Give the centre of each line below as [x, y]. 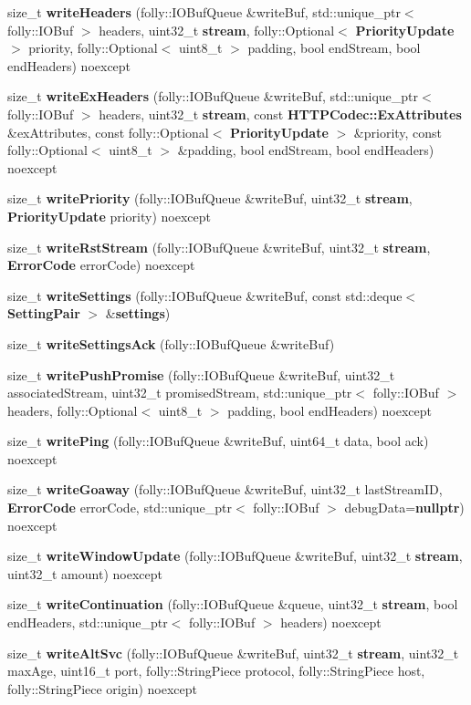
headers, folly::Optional [73, 410]
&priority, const [398, 132]
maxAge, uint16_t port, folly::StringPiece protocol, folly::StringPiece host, [216, 671]
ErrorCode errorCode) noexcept [101, 265]
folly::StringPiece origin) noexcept [102, 688]
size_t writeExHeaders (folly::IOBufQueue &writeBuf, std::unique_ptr [213, 96]
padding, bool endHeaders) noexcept [330, 410]
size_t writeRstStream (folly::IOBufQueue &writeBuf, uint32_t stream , [219, 247]
